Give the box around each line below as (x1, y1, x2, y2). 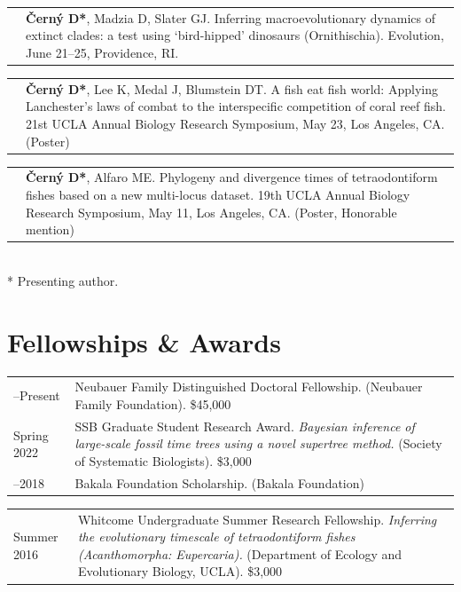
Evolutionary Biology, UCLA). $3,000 (77, 562, 283, 580)
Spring (13, 425, 49, 444)
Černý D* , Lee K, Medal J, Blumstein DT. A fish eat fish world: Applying (26, 79, 438, 98)
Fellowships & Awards (7, 323, 281, 359)
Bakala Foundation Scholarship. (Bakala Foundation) (74, 473, 364, 492)
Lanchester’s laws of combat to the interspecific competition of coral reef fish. (26, 97, 446, 115)
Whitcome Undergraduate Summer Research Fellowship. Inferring (77, 509, 437, 528)
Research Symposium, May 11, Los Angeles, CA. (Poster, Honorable (26, 202, 397, 221)
